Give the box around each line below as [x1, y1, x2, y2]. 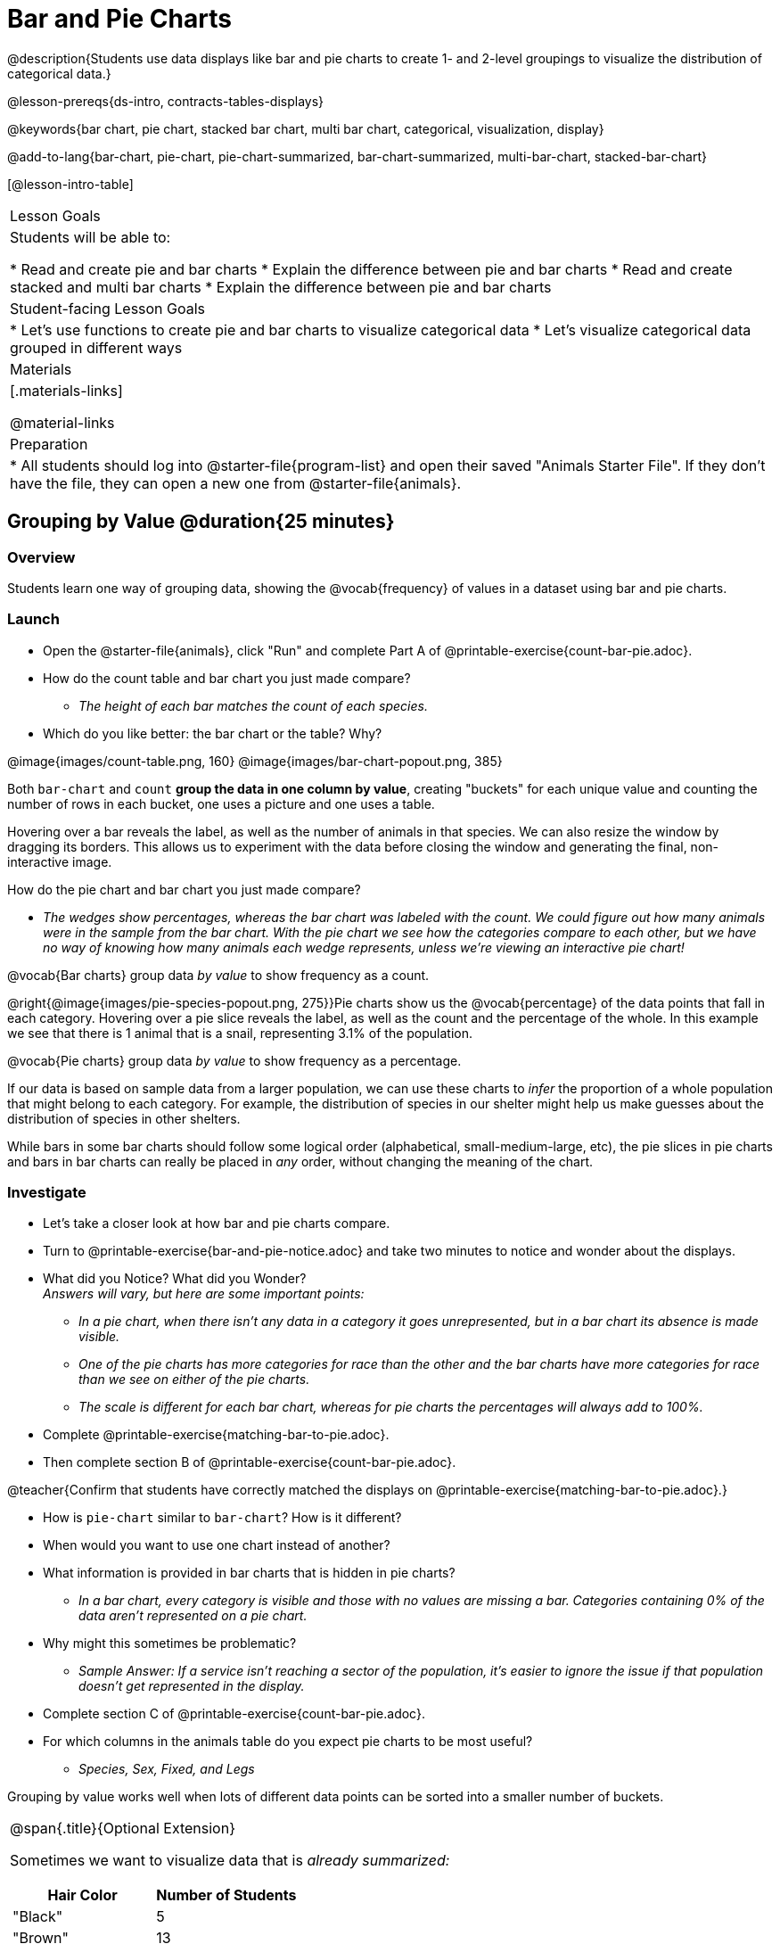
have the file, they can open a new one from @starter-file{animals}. [10, 474, 462, 492]
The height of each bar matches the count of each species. [78, 697, 428, 713]
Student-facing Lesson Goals [10, 299, 206, 317]
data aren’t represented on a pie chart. [78, 1608, 308, 1624]
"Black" [12, 1907, 63, 1926]
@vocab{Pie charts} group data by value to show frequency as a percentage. [7, 1052, 462, 1068]
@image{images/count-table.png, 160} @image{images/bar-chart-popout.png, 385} [7, 753, 503, 769]
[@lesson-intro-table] [7, 176, 134, 192]
